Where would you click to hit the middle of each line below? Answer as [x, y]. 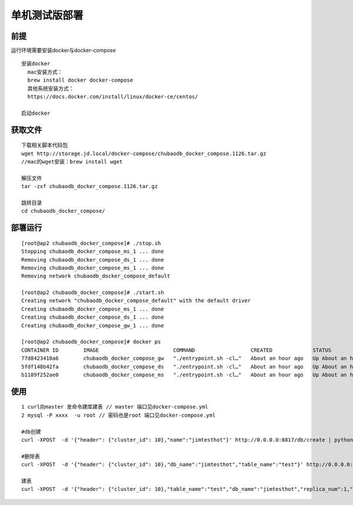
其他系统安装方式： [51, 88]
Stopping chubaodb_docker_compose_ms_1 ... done [93, 252]
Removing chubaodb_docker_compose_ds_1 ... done [93, 260]
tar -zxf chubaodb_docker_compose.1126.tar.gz [90, 186]
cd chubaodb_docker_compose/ [63, 211]
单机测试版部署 [47, 15]
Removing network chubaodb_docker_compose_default [96, 276]
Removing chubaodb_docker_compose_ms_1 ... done [93, 268]
